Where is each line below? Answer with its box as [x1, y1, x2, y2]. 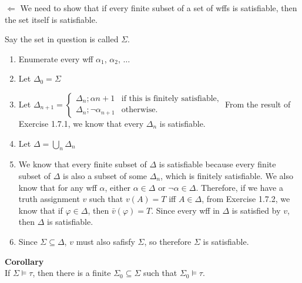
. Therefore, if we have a [196, 181, 283, 193]
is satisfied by [231, 204, 281, 216]
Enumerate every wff [18, 52, 93, 65]
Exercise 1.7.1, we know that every [18, 117, 144, 129]
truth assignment [18, 193, 80, 205]
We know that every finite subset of [18, 158, 147, 170]
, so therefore [144, 235, 192, 247]
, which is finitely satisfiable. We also [160, 169, 293, 181]
